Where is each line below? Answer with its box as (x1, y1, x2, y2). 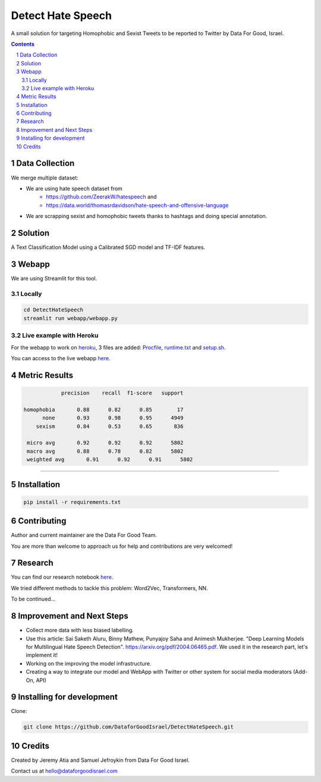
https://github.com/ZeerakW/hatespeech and (46, 193, 157, 200)
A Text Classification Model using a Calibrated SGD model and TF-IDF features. (11, 244, 206, 251)
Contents (11, 40, 35, 48)
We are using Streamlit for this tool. (11, 275, 97, 282)
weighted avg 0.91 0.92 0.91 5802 (27, 456, 193, 463)
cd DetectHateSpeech (23, 307, 83, 313)
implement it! (26, 651, 58, 659)
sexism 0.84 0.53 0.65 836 (36, 422, 184, 430)
